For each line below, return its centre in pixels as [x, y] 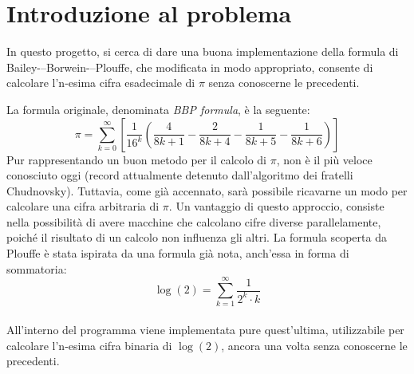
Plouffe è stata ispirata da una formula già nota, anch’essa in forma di [178, 253]
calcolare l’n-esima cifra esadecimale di [101, 83]
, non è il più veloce [324, 159]
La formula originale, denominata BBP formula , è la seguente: [158, 109]
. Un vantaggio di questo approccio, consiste [276, 206]
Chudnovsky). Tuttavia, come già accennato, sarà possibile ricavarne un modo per [207, 190]
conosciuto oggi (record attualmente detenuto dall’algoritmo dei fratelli [180, 175]
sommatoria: [37, 268]
